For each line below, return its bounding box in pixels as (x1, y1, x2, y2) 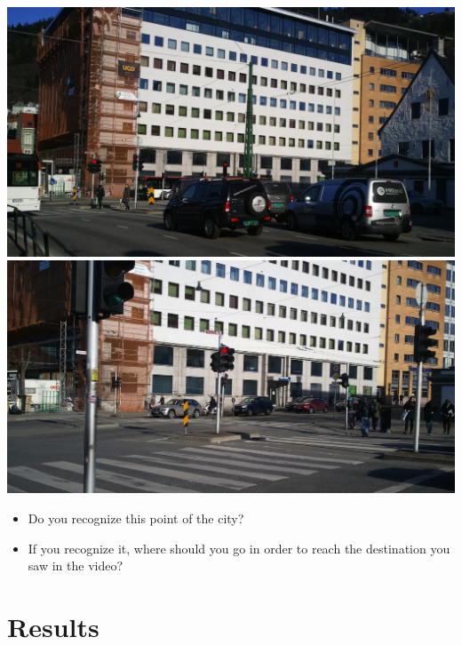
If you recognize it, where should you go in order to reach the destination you (28, 538, 450, 557)
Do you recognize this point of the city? (28, 509, 244, 528)
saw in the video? (28, 556, 123, 575)
